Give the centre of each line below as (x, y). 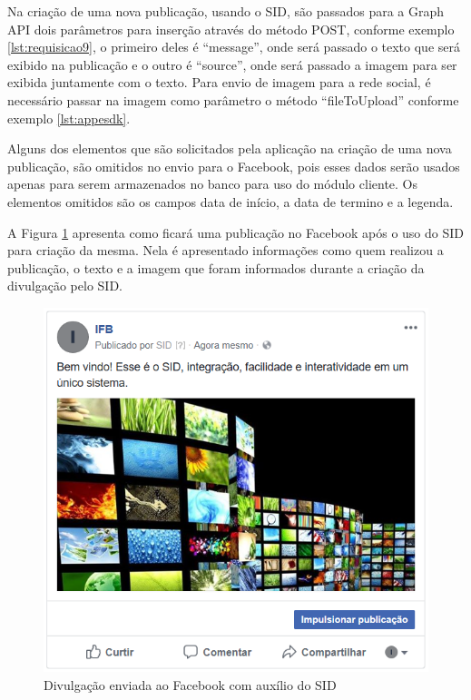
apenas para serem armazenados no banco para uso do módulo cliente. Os (213, 184)
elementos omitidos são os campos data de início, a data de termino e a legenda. (231, 201)
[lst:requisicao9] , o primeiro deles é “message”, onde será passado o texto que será (234, 47)
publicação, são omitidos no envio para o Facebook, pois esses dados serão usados (234, 166)
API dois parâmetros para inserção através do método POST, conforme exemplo (231, 29)
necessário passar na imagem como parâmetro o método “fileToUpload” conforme (233, 99)
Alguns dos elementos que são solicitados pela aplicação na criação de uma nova (230, 148)
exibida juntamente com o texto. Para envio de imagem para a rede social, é (219, 82)
